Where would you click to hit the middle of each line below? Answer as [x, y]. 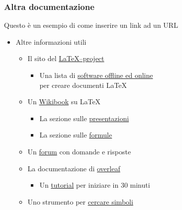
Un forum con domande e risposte [79, 151]
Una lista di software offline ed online [96, 75]
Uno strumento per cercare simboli [80, 201]
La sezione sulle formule [76, 135]
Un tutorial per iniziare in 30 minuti [95, 185]
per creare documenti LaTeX [83, 85]
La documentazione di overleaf [74, 168]
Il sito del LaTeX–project [66, 58]
